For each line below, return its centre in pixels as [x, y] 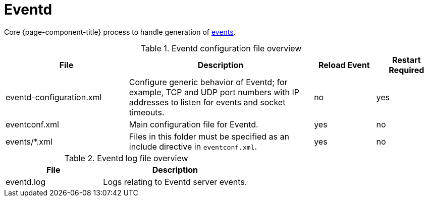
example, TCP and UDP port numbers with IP [214, 92]
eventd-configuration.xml [54, 97]
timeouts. [147, 112]
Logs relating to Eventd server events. [175, 182]
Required [407, 70]
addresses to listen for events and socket [207, 102]
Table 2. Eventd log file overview [126, 158]
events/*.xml [29, 141]
